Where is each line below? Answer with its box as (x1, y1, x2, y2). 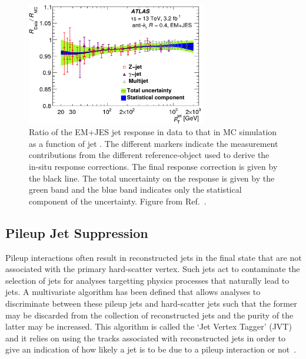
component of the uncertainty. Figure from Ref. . (29, 194, 207, 207)
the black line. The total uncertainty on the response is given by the (29, 172, 275, 184)
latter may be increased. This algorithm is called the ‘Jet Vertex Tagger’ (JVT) (5, 320, 292, 333)
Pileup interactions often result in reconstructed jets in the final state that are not (5, 251, 302, 263)
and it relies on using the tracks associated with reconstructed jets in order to (5, 331, 285, 344)
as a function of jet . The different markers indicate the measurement (29, 137, 278, 149)
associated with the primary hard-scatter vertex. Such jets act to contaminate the (5, 263, 300, 275)
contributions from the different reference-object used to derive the (29, 149, 270, 161)
